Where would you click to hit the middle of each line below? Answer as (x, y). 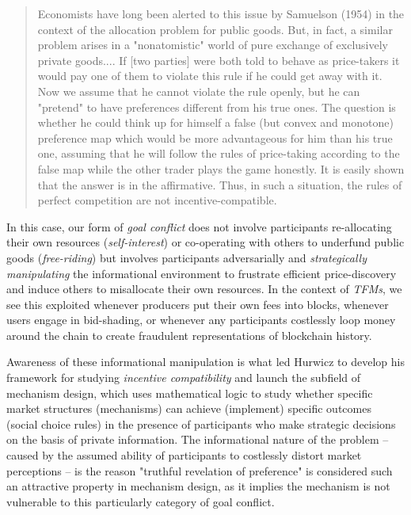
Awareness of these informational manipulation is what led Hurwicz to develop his (205, 362)
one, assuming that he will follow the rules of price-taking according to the (219, 153)
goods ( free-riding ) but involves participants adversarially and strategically (186, 257)
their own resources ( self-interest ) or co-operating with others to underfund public (205, 242)
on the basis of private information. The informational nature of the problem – (198, 439)
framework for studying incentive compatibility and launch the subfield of (184, 378)
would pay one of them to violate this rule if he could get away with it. (210, 76)
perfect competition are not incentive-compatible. (157, 200)
